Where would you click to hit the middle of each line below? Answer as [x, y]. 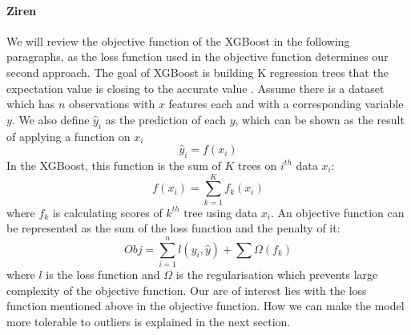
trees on [257, 165]
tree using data [221, 212]
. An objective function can [338, 212]
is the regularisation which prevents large [277, 274]
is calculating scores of [107, 212]
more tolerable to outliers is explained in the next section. [149, 321]
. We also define [50, 119]
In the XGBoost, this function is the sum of [114, 165]
